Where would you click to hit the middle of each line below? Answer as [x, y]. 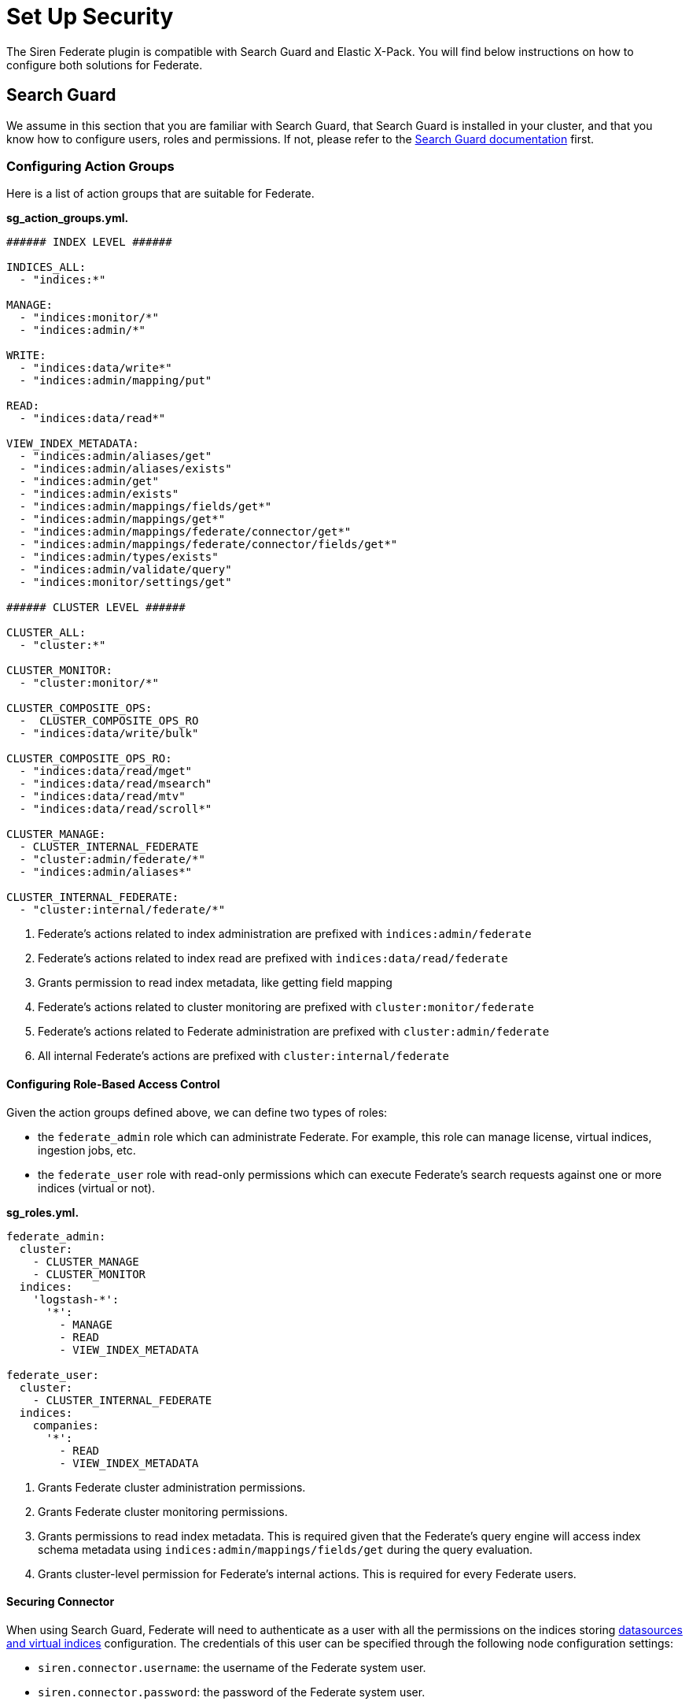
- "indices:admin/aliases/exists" [125, 469]
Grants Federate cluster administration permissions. [172, 1487]
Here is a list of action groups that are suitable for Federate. [160, 194]
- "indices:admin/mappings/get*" [122, 519]
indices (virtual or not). [97, 1188]
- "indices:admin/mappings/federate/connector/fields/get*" [208, 545]
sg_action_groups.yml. [68, 218]
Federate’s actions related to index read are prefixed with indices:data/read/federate [273, 958]
